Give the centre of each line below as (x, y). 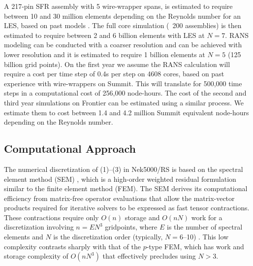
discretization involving (39, 227)
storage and (142, 217)
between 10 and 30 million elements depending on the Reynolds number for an (123, 16)
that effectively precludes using (149, 256)
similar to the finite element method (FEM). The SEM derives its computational (126, 188)
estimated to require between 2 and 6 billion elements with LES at (104, 35)
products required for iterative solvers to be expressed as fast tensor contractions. (127, 208)
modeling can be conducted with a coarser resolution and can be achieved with (123, 45)
